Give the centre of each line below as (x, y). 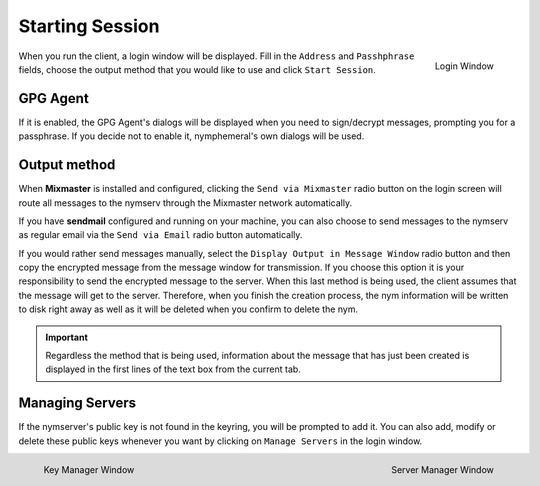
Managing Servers (77, 403)
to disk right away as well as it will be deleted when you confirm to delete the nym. (188, 309)
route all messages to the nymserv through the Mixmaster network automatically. (185, 202)
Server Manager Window (442, 469)
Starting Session (89, 26)
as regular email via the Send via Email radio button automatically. (160, 235)
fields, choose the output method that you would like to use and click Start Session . (197, 69)
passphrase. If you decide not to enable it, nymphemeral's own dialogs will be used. (191, 136)
